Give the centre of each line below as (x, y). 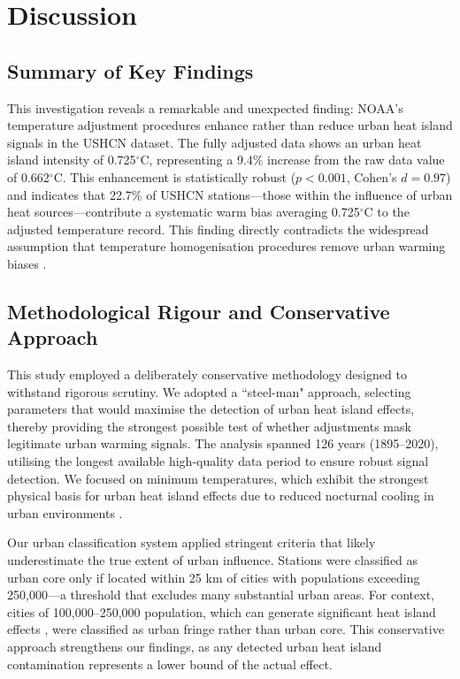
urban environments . (65, 512)
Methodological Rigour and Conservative (199, 311)
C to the (387, 212)
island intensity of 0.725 (72, 160)
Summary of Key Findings (130, 70)
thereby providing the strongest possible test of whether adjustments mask (209, 426)
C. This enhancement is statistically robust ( (175, 176)
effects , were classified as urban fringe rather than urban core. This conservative (226, 629)
